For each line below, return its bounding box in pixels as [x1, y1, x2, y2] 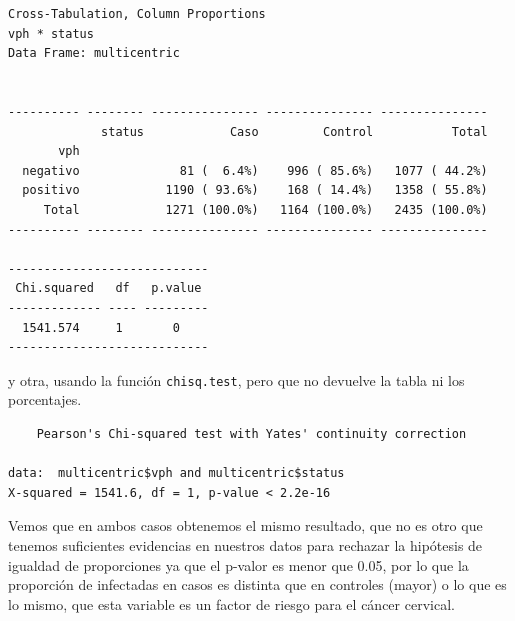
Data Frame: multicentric [8, 46, 180, 61]
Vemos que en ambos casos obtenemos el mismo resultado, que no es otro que [8, 515, 483, 536]
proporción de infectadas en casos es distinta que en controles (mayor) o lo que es [8, 574, 507, 595]
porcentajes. [8, 389, 82, 410]
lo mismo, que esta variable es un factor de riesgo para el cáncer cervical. [8, 593, 455, 614]
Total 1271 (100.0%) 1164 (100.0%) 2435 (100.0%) [43, 202, 488, 217]
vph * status [8, 26, 94, 41]
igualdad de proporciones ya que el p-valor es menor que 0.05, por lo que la [8, 554, 469, 575]
